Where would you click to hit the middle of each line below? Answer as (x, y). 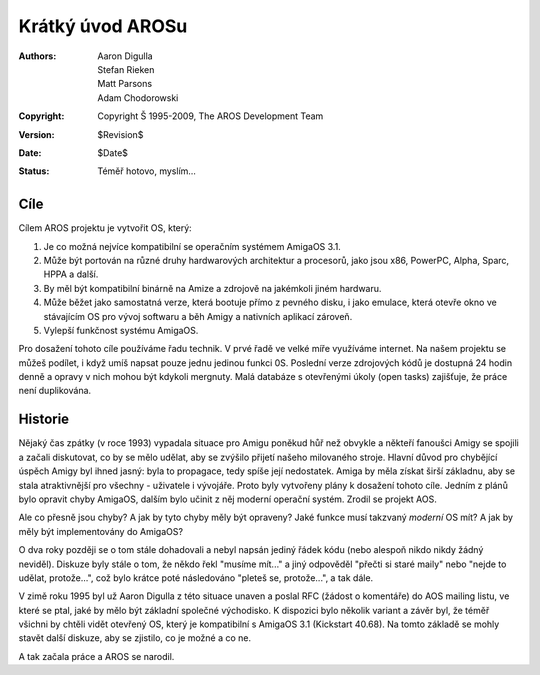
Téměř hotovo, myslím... (147, 171)
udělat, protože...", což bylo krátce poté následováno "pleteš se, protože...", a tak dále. (196, 577)
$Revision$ (120, 134)
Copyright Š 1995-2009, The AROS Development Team (210, 116)
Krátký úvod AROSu (103, 26)
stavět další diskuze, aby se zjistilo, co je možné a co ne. (135, 638)
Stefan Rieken (126, 69)
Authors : (37, 56)
